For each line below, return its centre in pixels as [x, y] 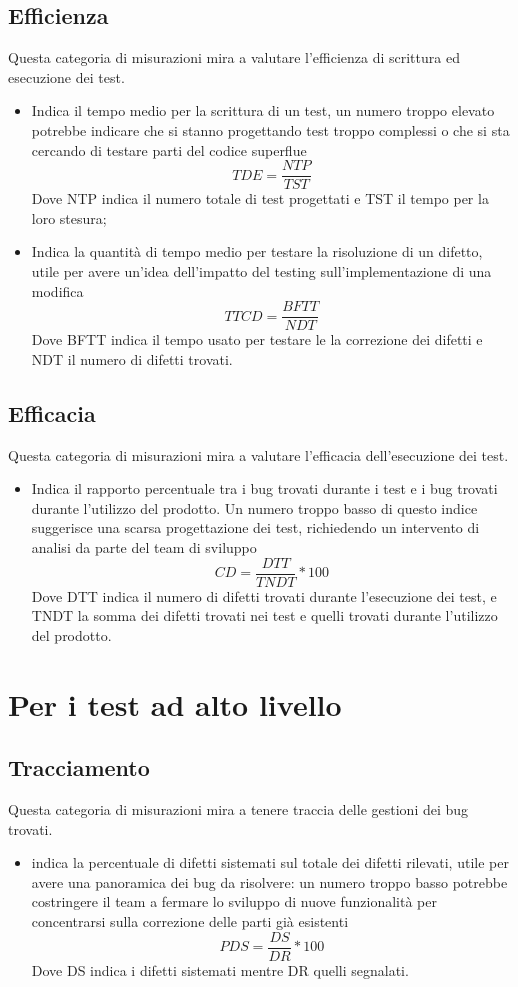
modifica [57, 290]
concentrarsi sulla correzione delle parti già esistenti [190, 921]
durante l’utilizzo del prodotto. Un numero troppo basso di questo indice [254, 507]
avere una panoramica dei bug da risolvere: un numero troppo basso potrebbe [269, 881]
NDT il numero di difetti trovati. [132, 358]
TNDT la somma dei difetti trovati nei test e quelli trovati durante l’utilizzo [264, 615]
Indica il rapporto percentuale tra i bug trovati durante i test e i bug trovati [264, 488]
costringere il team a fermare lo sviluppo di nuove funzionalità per [234, 901]
